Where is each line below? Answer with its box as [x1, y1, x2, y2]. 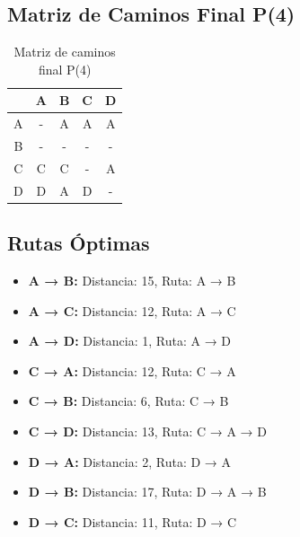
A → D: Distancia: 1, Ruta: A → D [28, 331, 232, 350]
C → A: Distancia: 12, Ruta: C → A [28, 361, 236, 380]
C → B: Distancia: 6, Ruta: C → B [28, 392, 229, 410]
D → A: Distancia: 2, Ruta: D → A [28, 452, 232, 471]
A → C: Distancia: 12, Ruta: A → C [28, 301, 236, 320]
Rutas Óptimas [7, 229, 150, 257]
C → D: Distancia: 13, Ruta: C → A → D [28, 422, 267, 441]
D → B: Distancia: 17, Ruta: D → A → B [28, 482, 267, 501]
